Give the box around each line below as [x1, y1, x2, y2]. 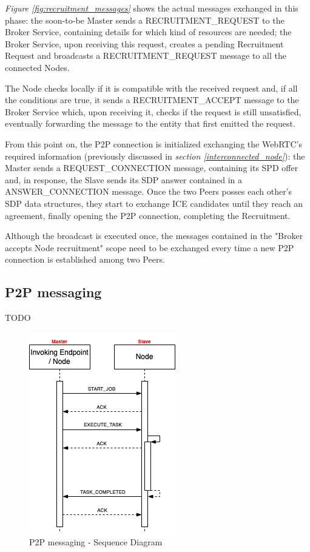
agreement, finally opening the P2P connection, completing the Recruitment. [5, 209, 291, 221]
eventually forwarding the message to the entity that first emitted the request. [5, 117, 295, 130]
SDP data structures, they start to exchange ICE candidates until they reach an [5, 197, 303, 209]
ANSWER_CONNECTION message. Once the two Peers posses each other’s [5, 185, 292, 198]
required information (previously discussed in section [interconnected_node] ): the [5, 149, 305, 162]
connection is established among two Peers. [5, 253, 165, 266]
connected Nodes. [5, 61, 70, 73]
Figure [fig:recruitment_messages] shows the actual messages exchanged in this [5, 2, 298, 14]
